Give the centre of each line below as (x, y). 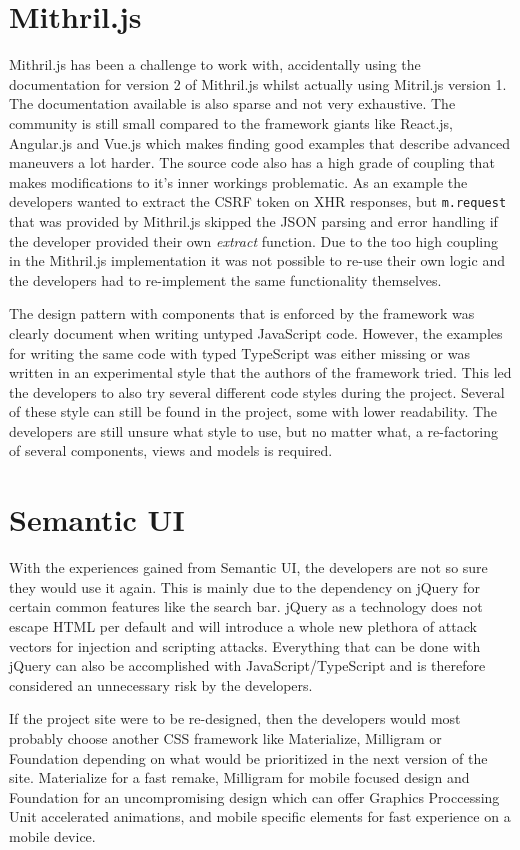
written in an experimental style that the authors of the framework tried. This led (260, 372)
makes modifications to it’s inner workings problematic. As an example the (238, 181)
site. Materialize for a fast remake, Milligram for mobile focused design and (239, 777)
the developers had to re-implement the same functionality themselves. (225, 279)
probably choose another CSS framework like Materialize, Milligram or (225, 737)
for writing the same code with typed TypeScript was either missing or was (239, 352)
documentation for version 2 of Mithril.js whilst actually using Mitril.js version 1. (258, 83)
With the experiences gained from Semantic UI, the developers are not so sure (248, 567)
